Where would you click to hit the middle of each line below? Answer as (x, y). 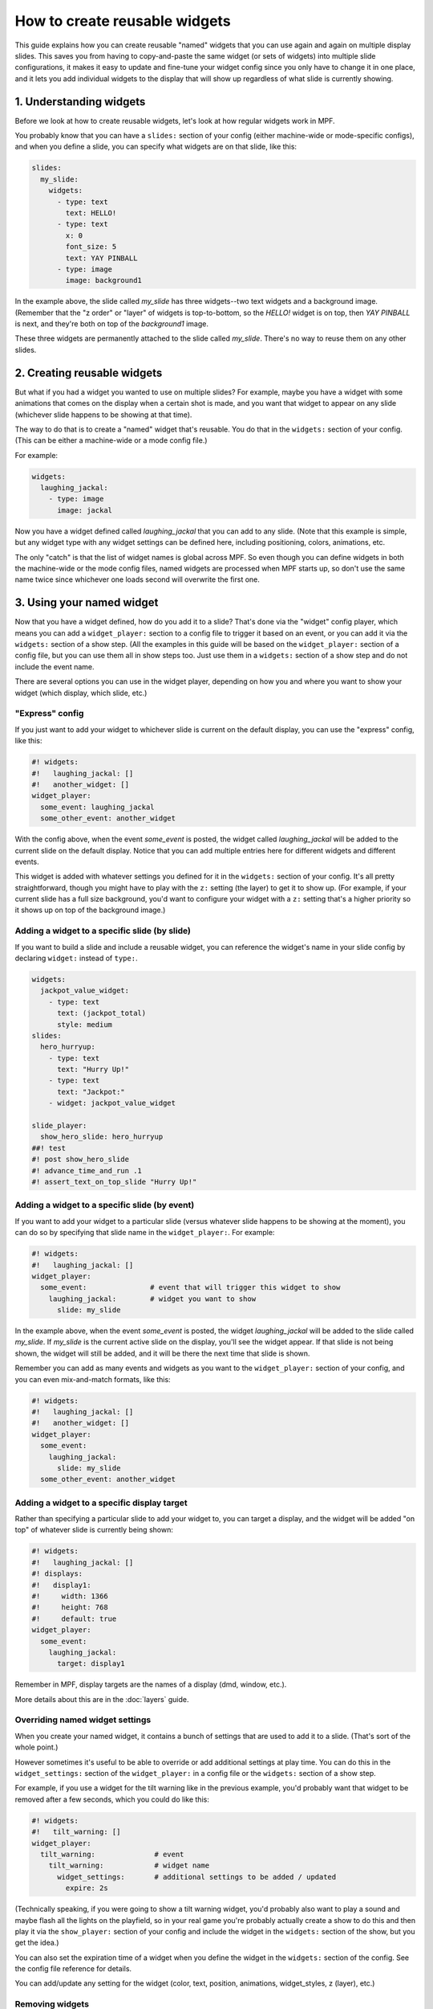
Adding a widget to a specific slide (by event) (105, 1205)
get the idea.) (37, 1943)
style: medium (85, 1024)
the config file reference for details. (73, 1969)
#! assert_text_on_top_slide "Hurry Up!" (114, 1182)
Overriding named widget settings (83, 1720)
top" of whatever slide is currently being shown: (94, 1530)
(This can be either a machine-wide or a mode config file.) (111, 440)
